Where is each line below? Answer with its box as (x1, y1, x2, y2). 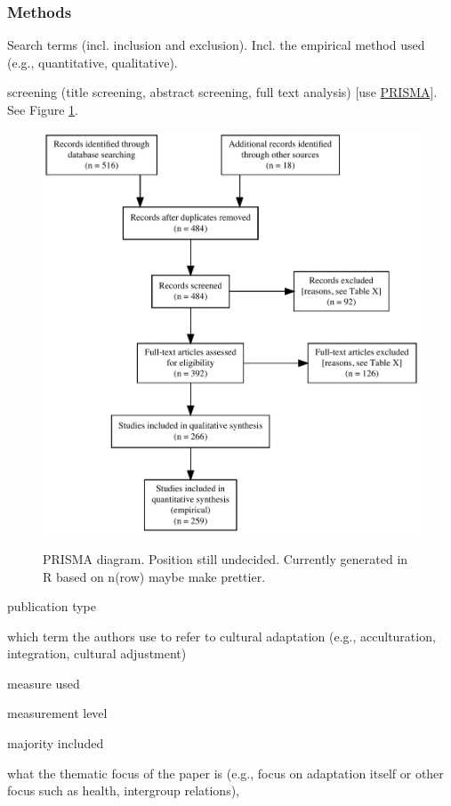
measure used (7, 673, 80, 692)
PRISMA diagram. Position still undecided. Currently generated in (43, 549, 408, 568)
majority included (7, 734, 104, 753)
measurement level (7, 704, 108, 722)
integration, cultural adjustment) (7, 644, 187, 663)
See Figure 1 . (7, 101, 78, 118)
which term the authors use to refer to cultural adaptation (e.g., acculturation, (7, 626, 436, 645)
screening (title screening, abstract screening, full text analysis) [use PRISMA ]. (7, 83, 438, 101)
